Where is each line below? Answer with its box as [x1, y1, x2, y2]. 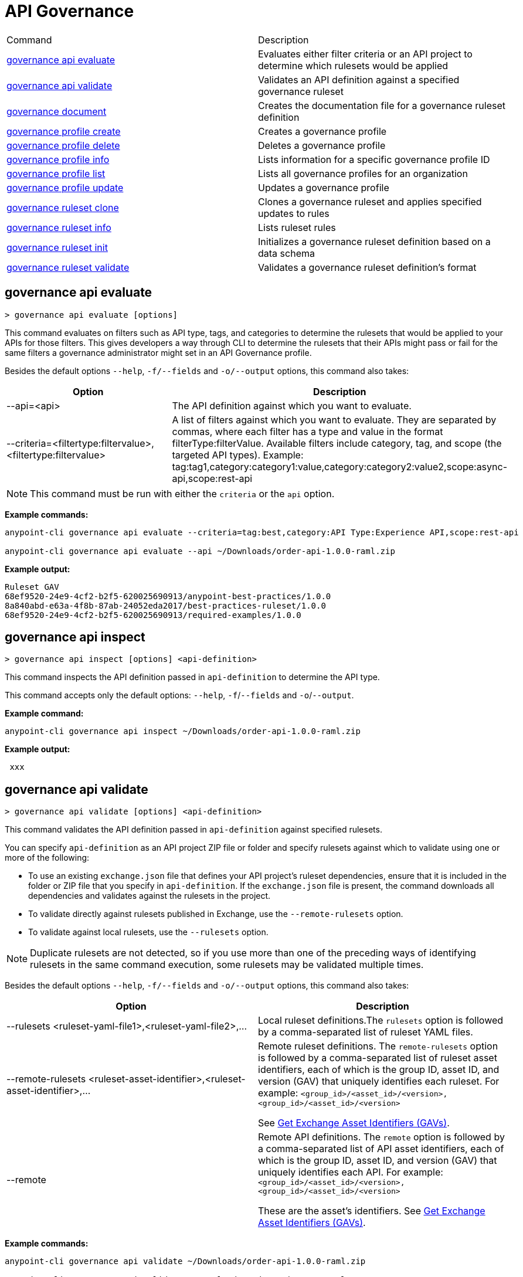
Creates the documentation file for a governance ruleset [258, 99, 506, 111]
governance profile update [6, 181, 124, 193]
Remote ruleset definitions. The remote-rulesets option [258, 1040, 498, 1052]
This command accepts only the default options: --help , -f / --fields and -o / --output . [5, 690, 354, 701]
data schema [258, 247, 315, 259]
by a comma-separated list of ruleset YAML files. [258, 1026, 473, 1038]
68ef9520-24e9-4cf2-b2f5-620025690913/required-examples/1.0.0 [5, 610, 301, 620]
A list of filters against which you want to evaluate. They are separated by [172, 413, 497, 426]
